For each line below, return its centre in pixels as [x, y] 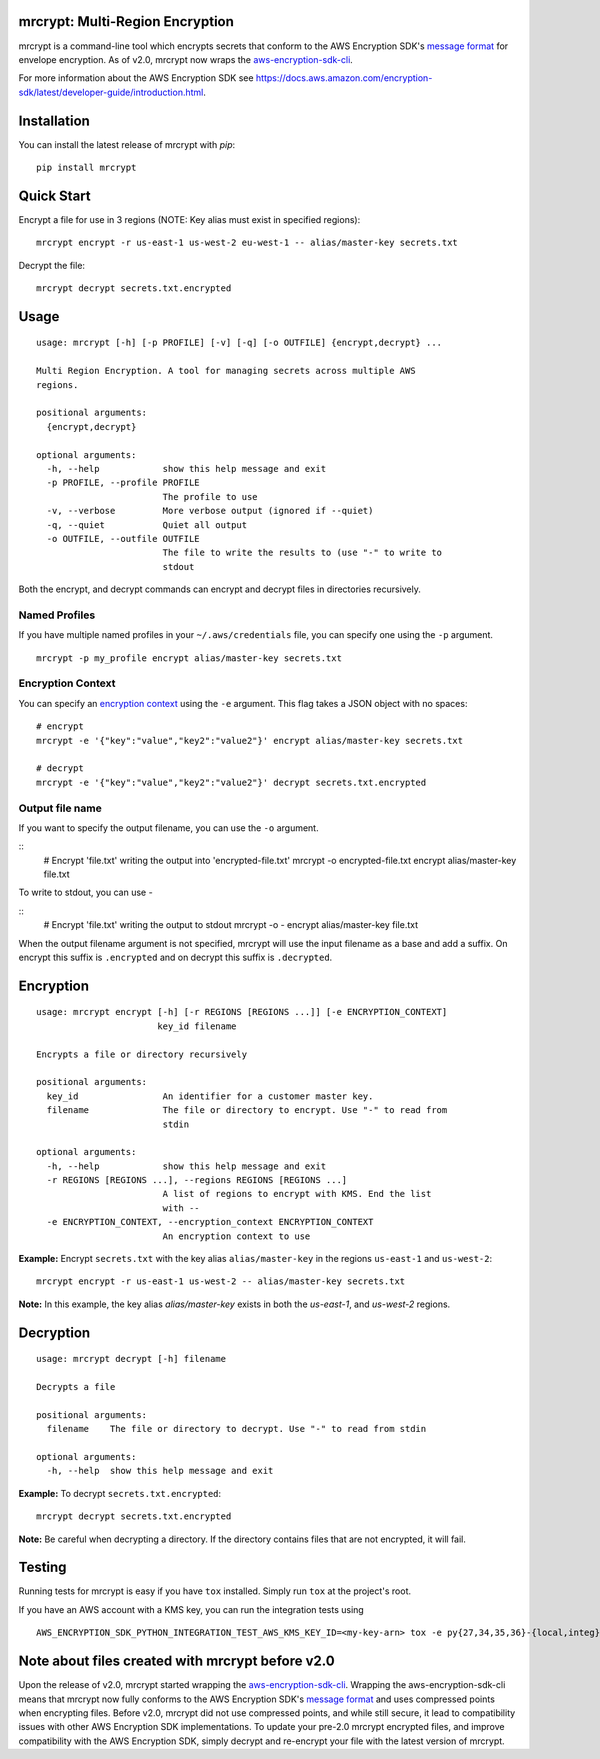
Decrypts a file [76, 1387]
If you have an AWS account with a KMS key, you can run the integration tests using [191, 1609]
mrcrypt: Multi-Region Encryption [126, 21]
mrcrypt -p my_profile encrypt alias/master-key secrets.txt [189, 658]
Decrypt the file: [51, 265]
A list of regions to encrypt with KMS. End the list [297, 1194]
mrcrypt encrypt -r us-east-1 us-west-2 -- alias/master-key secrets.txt [221, 1281]
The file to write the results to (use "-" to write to [302, 553]
